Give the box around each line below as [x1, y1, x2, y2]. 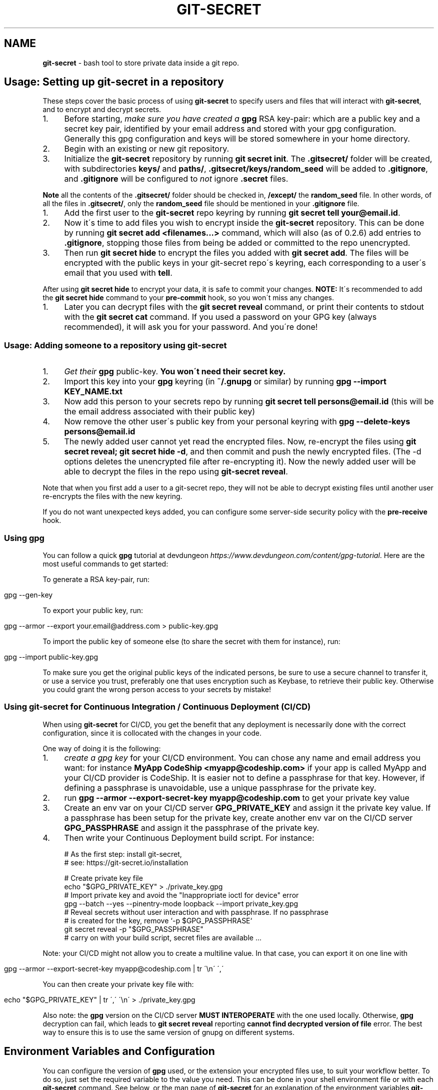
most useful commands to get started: [42, 559, 168, 568]
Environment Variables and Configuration [4, 1045, 215, 1058]
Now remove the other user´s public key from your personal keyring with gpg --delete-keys [64, 416, 410, 427]
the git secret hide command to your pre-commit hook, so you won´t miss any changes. [42, 293, 334, 302]
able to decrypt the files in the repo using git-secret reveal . [64, 466, 288, 477]
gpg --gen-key [4, 590, 53, 599]
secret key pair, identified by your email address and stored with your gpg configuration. [64, 124, 396, 134]
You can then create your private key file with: [42, 979, 194, 988]
